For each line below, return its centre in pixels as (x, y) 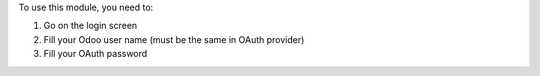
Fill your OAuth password (95, 54)
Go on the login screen (90, 26)
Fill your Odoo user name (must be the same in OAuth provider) (174, 39)
